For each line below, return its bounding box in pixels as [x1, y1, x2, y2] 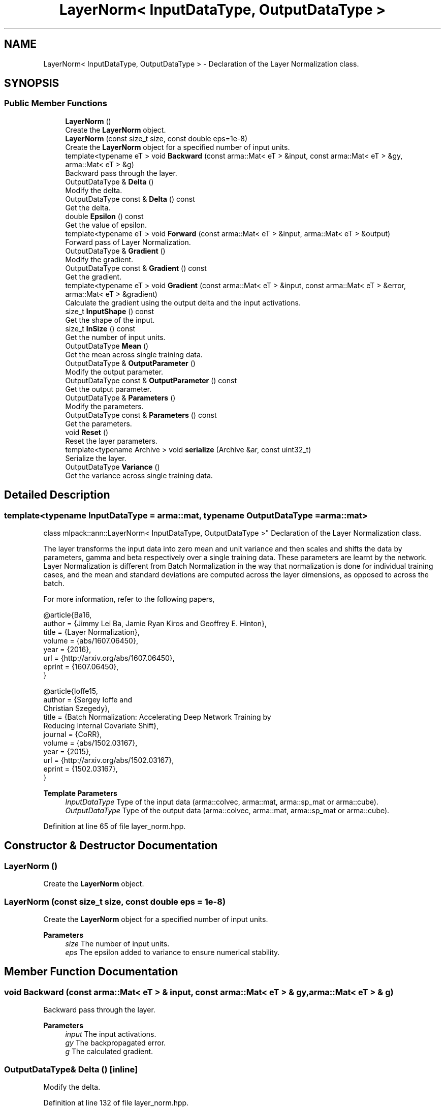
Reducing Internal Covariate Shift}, [43, 721, 159, 730]
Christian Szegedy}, [43, 704, 110, 713]
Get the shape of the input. [65, 315, 155, 324]
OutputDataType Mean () [65, 341, 149, 350]
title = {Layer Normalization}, [43, 628, 140, 637]
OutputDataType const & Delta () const [65, 194, 195, 203]
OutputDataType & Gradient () [65, 246, 166, 255]
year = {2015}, [43, 747, 91, 756]
